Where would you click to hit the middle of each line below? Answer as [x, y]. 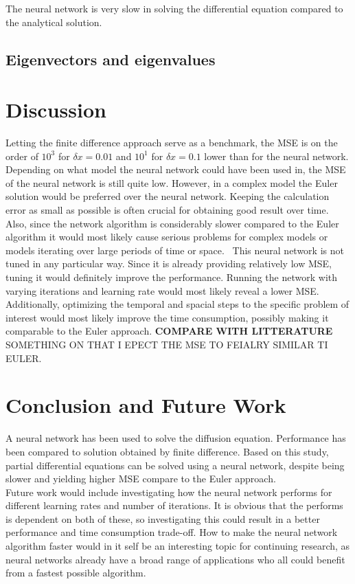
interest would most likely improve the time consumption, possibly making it [167, 317]
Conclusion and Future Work [146, 405]
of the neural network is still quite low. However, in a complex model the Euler [172, 182]
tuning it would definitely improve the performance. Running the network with [172, 277]
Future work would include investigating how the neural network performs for [169, 492]
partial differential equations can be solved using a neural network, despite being [175, 465]
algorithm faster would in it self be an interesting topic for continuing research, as [178, 546]
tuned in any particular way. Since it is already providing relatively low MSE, [169, 263]
